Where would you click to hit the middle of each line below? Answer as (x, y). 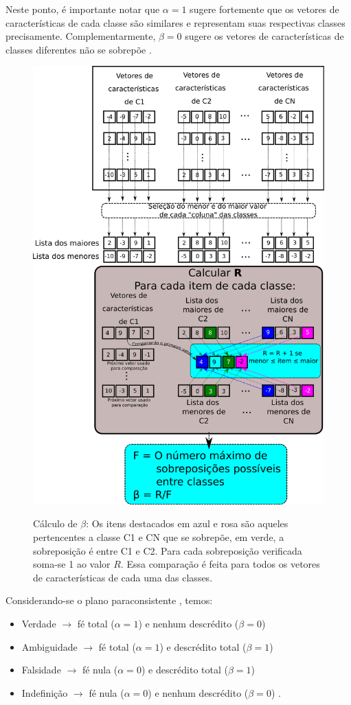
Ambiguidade (49, 646)
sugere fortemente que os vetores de (264, 9)
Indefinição (45, 692)
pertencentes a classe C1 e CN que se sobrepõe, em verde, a (159, 537)
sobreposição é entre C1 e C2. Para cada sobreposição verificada (168, 550)
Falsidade (41, 670)
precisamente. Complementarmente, (81, 36)
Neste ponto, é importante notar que (83, 9)
